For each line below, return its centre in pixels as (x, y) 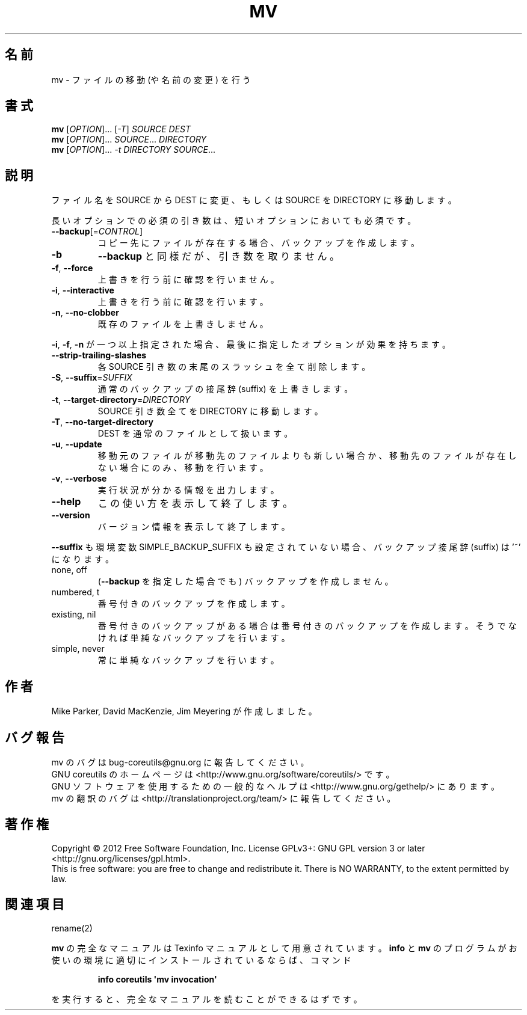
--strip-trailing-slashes (99, 355)
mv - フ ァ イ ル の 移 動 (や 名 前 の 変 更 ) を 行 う (151, 79)
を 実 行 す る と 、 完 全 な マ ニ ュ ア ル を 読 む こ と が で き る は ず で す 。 (207, 999)
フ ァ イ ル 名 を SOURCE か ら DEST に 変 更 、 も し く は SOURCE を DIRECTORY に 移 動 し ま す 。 (254, 200)
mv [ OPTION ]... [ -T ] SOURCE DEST (121, 129)
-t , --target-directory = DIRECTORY (121, 400)
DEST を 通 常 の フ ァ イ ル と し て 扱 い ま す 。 (195, 434)
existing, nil (74, 615)
